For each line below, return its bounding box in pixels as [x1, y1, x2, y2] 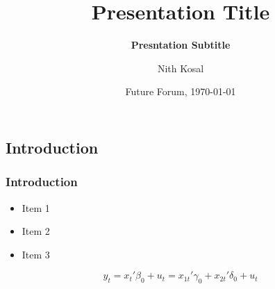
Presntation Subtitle [131, 38, 231, 52]
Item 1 [22, 200, 50, 215]
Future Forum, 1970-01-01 [125, 84, 236, 99]
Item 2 [22, 224, 50, 238]
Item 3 [22, 247, 50, 261]
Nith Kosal [157, 60, 204, 75]
